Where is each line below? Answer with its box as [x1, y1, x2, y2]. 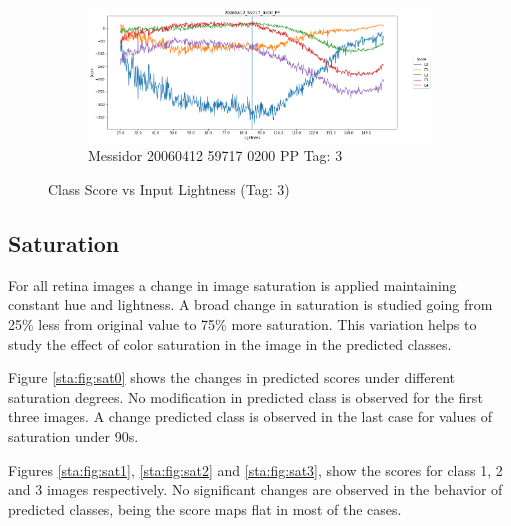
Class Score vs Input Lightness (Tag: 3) [48, 178, 290, 199]
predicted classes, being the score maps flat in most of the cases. [8, 498, 402, 519]
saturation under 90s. [8, 425, 139, 446]
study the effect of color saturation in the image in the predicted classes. [8, 333, 452, 354]
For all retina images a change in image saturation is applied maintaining [8, 274, 457, 295]
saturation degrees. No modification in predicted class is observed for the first [8, 386, 483, 407]
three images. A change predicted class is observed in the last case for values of [8, 406, 493, 427]
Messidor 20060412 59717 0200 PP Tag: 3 [88, 145, 343, 166]
